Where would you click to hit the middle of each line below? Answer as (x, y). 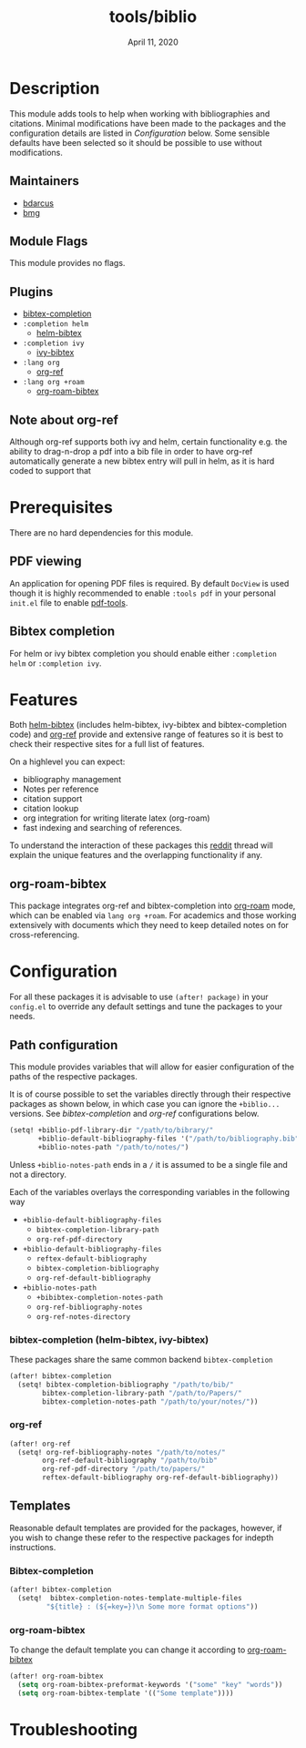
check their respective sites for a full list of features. (107, 744)
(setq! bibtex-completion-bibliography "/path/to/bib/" (126, 1385)
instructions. (33, 1547)
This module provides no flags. (67, 263)
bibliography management (71, 780)
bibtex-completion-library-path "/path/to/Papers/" (143, 1393)
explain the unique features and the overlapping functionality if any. (136, 855)
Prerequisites (61, 508)
